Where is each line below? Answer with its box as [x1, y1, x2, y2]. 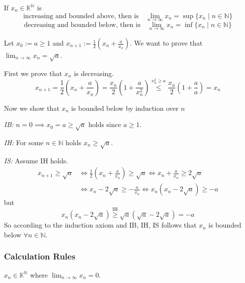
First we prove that [4, 68, 62, 78]
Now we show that [4, 103, 60, 113]
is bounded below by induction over [71, 103, 179, 113]
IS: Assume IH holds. [4, 155, 68, 165]
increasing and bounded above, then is [23, 12, 139, 20]
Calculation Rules [4, 250, 76, 262]
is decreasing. [74, 68, 114, 78]
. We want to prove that [130, 38, 203, 48]
